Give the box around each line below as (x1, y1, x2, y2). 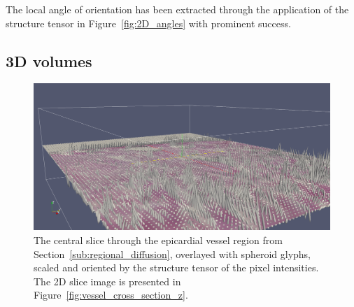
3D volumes (6, 50, 92, 71)
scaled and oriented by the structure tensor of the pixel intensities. (34, 260, 319, 275)
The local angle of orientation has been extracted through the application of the (6, 2, 349, 16)
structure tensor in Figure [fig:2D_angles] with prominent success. (6, 15, 291, 30)
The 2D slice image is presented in (34, 273, 181, 288)
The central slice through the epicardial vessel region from (34, 232, 283, 247)
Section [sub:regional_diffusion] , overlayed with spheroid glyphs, (34, 246, 311, 261)
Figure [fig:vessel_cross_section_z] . (34, 287, 188, 302)
